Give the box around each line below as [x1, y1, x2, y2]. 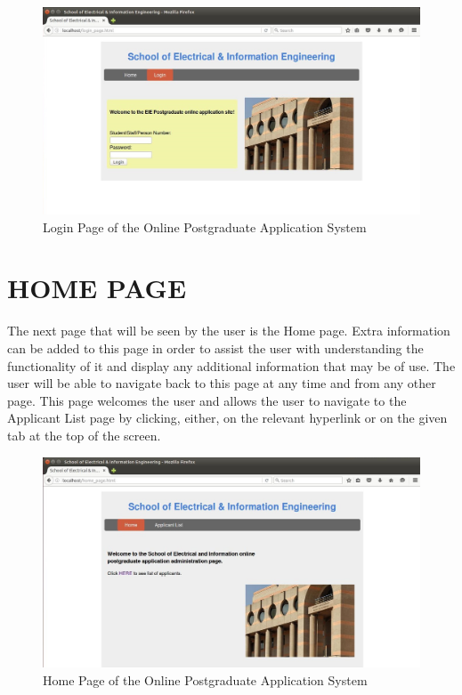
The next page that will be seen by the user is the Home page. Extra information [7, 321, 450, 340]
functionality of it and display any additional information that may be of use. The [7, 356, 456, 375]
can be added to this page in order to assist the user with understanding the [7, 339, 424, 358]
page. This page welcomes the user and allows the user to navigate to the [7, 391, 407, 409]
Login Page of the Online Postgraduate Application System [43, 217, 367, 236]
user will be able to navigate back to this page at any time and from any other [7, 374, 436, 392]
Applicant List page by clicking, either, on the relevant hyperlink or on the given [7, 408, 448, 427]
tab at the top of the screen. [7, 425, 161, 444]
